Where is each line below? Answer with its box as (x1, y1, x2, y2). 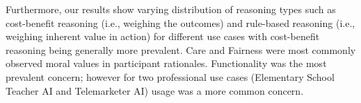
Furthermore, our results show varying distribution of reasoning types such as (6, 2, 336, 16)
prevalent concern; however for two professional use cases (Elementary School (6, 69, 335, 84)
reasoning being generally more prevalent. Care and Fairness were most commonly (6, 42, 356, 57)
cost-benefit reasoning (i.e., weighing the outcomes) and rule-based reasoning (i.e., (6, 15, 355, 30)
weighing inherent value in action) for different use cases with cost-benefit (6, 29, 320, 44)
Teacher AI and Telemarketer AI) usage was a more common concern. (6, 83, 304, 97)
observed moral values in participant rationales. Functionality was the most (6, 56, 327, 71)
